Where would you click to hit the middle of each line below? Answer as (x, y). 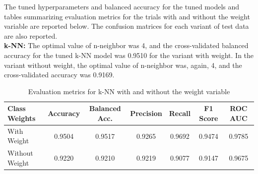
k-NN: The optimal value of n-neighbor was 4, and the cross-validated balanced (126, 45)
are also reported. (31, 35)
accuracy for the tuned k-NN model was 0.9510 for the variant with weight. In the (129, 55)
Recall (180, 113)
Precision (146, 113)
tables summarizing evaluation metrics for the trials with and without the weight (127, 16)
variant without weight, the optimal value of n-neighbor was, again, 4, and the (123, 65)
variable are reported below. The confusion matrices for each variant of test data (127, 26)
